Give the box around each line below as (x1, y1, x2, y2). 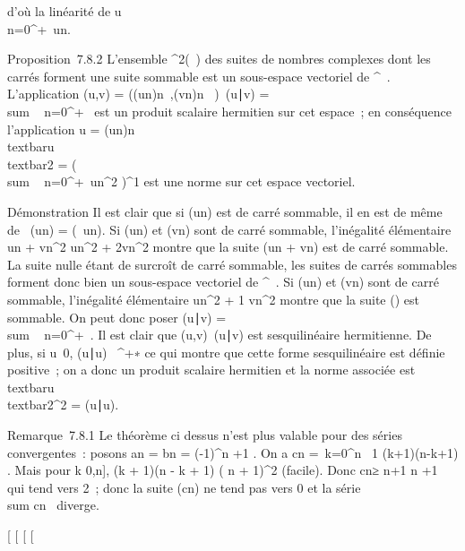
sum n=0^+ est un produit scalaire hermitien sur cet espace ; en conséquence (7, 101, 452, 120)
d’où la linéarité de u (7, 2, 122, 20)
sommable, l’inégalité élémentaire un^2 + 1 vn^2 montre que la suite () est (7, 289, 419, 308)
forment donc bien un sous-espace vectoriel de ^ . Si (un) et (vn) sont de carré (7, 272, 439, 291)
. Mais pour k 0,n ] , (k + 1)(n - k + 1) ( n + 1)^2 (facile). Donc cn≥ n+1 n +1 (7, 461, 438, 479)
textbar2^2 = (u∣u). (7, 395, 119, 414)
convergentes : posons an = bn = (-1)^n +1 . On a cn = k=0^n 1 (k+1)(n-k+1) (7, 443, 459, 461)
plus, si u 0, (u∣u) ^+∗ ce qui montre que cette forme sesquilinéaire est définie (7, 342, 445, 361)
